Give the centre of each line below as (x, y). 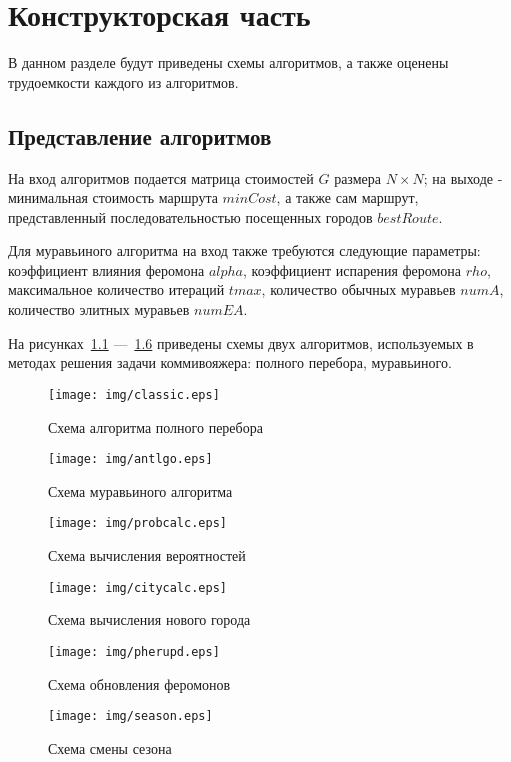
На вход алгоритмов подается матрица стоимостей (161, 177)
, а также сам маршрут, (347, 197)
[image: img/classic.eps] (134, 394)
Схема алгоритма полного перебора (155, 426)
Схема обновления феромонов (139, 683)
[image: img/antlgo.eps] (130, 459)
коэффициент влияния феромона (106, 269)
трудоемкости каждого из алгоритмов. (123, 81)
